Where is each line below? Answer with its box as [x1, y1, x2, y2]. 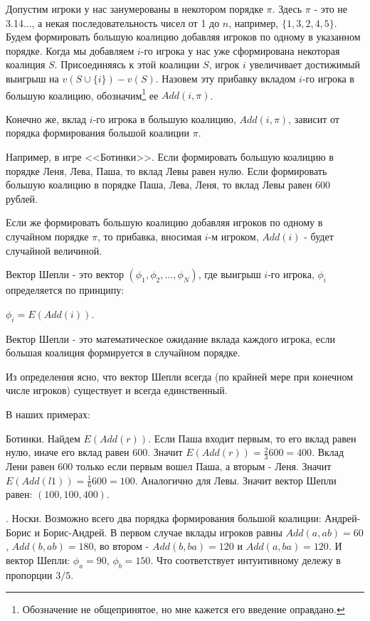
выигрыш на [6, 70, 59, 85]
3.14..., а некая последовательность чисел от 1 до [6, 15, 220, 30]
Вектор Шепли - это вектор [6, 267, 124, 282]
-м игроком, [208, 228, 259, 243]
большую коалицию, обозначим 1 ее [6, 85, 159, 102]
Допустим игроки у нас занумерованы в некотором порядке [6, 1, 263, 16]
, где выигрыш [198, 267, 261, 282]
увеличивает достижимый [249, 57, 361, 72]
